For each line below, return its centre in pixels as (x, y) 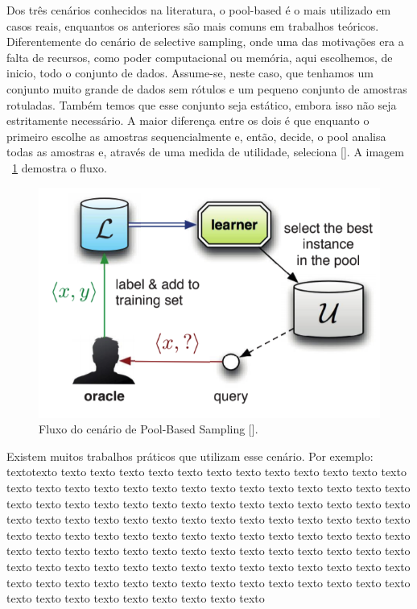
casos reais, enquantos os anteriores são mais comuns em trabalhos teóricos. (193, 25)
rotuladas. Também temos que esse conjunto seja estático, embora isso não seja (202, 104)
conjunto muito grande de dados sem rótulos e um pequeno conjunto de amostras (207, 88)
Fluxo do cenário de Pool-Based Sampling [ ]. (149, 429)
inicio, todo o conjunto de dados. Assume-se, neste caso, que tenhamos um (190, 73)
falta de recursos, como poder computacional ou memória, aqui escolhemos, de (200, 57)
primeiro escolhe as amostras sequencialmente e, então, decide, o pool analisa (196, 136)
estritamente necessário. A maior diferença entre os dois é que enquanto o (188, 120)
